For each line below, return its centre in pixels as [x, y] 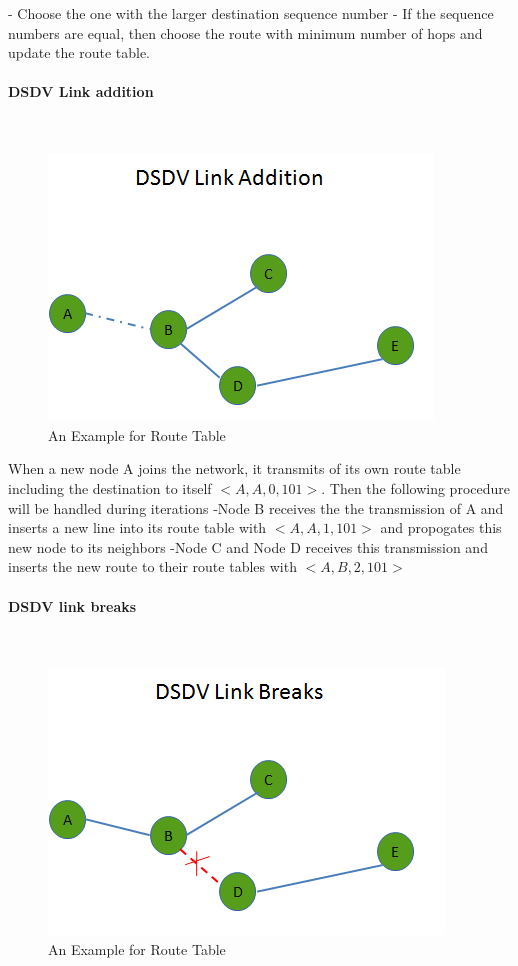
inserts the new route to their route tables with [152, 566]
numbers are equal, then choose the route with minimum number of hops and [245, 32]
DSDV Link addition [81, 91]
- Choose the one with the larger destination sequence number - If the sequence [251, 13]
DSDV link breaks [72, 605]
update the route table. [79, 52]
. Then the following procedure [415, 487]
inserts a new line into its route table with [137, 527]
